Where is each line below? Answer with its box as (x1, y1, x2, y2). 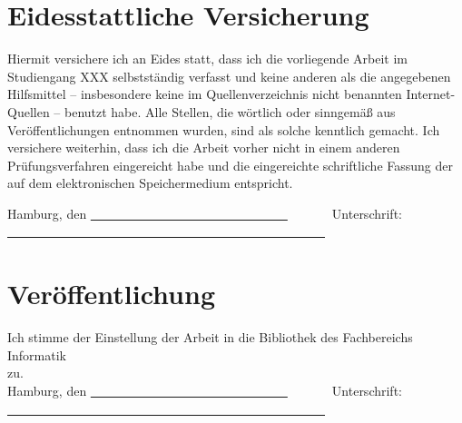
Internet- (406, 84, 456, 103)
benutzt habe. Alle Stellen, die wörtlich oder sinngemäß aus (64, 102, 396, 121)
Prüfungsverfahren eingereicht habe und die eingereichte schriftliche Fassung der (7, 155, 454, 174)
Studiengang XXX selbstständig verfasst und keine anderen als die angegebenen (7, 66, 451, 85)
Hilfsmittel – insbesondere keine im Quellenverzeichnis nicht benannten (7, 84, 402, 103)
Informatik (7, 345, 67, 364)
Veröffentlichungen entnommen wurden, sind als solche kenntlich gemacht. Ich (7, 120, 440, 139)
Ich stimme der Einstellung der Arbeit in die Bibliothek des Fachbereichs (7, 328, 413, 347)
